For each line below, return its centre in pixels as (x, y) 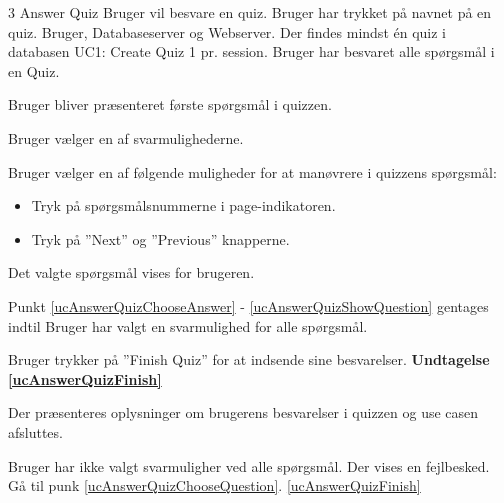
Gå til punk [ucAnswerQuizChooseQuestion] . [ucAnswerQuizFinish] (214, 485)
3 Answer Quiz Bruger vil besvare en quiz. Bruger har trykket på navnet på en (250, 12)
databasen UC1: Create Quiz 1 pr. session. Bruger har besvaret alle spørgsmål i (251, 51)
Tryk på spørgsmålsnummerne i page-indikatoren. (183, 205)
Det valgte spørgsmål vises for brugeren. (131, 272)
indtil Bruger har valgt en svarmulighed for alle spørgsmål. (188, 325)
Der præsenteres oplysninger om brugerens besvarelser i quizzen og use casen (243, 412)
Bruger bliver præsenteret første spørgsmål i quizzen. (170, 104)
